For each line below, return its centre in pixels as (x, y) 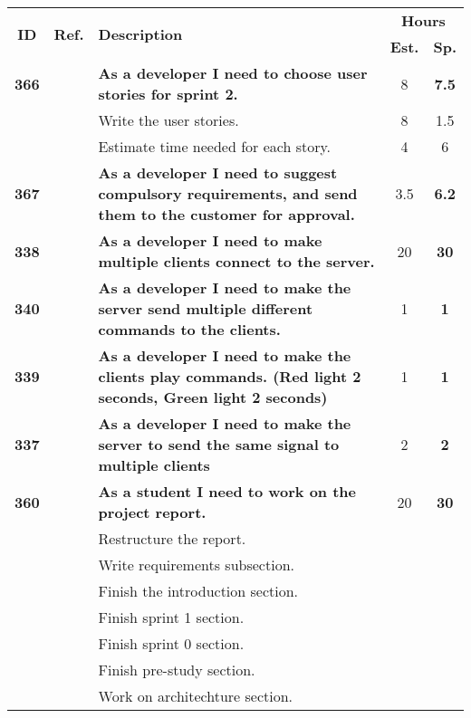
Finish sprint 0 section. (171, 643)
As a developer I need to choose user (233, 73)
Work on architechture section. (196, 696)
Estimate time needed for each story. (215, 146)
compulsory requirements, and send (228, 193)
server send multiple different (206, 308)
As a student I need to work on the (227, 491)
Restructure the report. (172, 538)
